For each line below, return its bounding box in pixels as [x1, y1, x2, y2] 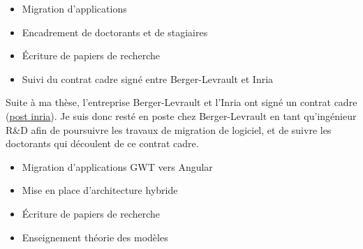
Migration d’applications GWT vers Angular [22, 159, 213, 174]
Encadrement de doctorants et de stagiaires [22, 24, 208, 39]
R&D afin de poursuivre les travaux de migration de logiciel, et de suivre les [6, 122, 332, 137]
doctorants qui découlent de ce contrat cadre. [6, 136, 199, 151]
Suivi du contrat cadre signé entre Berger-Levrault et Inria [22, 71, 274, 86]
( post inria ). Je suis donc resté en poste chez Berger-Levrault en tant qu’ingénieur [6, 108, 357, 123]
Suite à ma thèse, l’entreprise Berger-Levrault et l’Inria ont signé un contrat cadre [6, 95, 357, 110]
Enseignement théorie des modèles [22, 229, 168, 244]
